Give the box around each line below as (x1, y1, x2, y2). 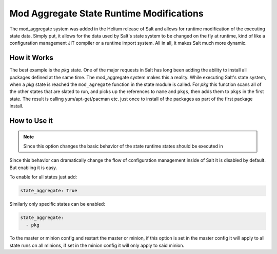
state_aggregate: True (20, 188, 77, 194)
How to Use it (9, 116, 53, 125)
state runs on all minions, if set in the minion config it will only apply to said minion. (9, 242, 185, 248)
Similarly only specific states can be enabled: (9, 201, 105, 207)
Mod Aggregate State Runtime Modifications (9, 8, 204, 19)
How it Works (9, 53, 53, 62)
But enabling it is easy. (9, 165, 57, 171)
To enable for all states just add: (9, 174, 77, 180)
